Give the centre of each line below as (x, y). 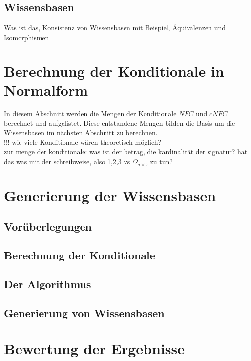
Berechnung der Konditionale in (114, 71)
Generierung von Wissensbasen (84, 312)
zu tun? (161, 161)
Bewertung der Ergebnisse (94, 349)
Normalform (46, 90)
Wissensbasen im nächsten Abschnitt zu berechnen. (81, 132)
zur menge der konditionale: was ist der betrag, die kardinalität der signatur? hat (126, 152)
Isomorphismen (27, 37)
